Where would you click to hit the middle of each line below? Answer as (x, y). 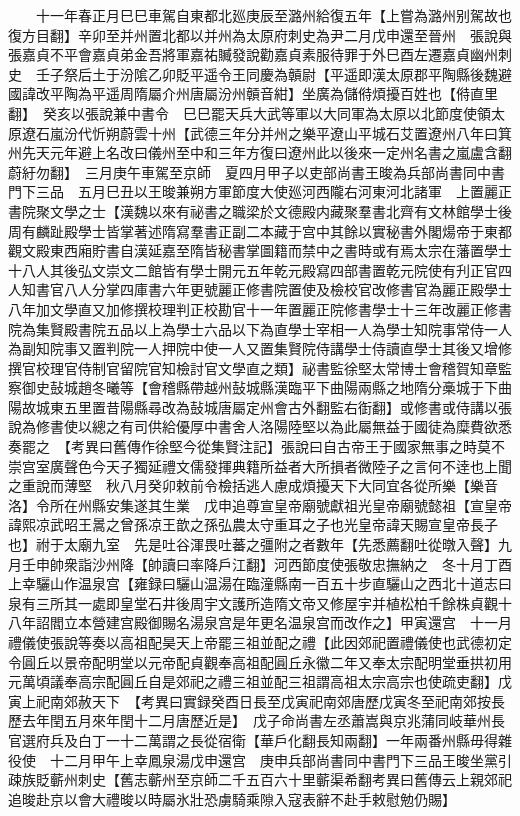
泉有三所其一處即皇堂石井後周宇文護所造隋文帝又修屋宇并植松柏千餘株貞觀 (253, 602)
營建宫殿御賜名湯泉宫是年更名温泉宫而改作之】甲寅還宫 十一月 (301, 622)
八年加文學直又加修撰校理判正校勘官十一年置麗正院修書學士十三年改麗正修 (253, 308)
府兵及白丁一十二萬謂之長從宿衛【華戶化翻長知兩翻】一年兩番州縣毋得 (266, 739)
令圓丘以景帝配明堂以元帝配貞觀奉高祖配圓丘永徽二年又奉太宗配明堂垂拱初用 (260, 661)
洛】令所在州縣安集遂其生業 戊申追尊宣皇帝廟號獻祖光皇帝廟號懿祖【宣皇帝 (260, 504)
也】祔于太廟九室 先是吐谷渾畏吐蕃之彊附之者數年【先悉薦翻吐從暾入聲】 (253, 544)
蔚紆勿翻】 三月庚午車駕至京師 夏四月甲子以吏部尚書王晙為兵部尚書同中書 (256, 171)
